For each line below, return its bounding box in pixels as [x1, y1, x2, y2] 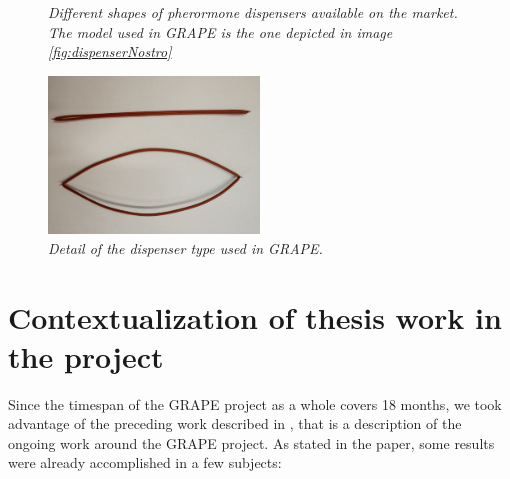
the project [8, 335, 164, 376]
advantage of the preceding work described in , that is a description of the [8, 413, 462, 434]
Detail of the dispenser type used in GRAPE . [48, 237, 323, 258]
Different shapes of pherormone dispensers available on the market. [48, 2, 458, 22]
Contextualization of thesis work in [8, 296, 502, 337]
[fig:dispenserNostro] [48, 41, 172, 62]
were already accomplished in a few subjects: [8, 452, 282, 473]
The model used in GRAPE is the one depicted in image [48, 21, 393, 42]
